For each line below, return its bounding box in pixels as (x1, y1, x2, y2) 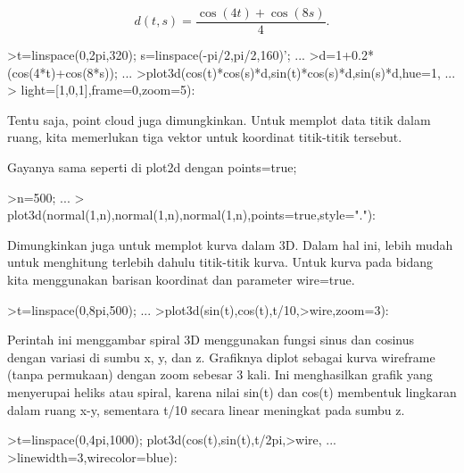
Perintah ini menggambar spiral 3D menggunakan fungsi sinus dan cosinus (7, 330, 415, 349)
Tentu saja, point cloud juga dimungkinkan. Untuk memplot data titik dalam (7, 110, 431, 129)
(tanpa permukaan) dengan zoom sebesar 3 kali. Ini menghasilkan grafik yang (7, 365, 433, 384)
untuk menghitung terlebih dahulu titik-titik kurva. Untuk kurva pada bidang (7, 253, 434, 271)
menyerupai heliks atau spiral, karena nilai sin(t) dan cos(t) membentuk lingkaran (7, 382, 457, 401)
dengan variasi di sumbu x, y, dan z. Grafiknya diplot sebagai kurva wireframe (7, 347, 435, 366)
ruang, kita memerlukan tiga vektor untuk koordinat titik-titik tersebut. (7, 128, 402, 146)
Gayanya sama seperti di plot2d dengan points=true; (7, 158, 297, 177)
